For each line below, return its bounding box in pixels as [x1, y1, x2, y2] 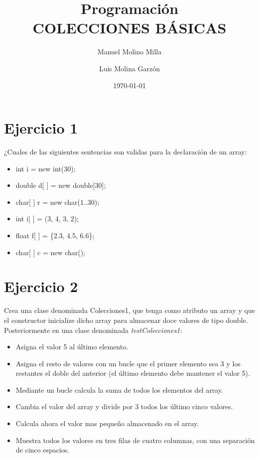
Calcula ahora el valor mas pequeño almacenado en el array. [15, 418, 199, 429]
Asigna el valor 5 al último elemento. [15, 341, 129, 352]
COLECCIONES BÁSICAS [32, 17, 227, 38]
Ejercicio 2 [4, 276, 78, 297]
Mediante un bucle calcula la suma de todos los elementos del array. [15, 384, 223, 395]
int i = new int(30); [15, 163, 76, 173]
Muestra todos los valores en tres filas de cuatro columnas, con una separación [15, 435, 255, 445]
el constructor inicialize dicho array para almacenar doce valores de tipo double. [4, 314, 248, 325]
